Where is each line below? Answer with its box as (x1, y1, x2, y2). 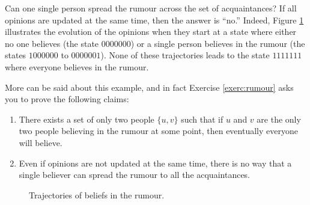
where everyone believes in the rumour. (5, 60, 149, 73)
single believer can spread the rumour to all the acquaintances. (19, 168, 251, 181)
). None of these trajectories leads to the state (100, 49, 270, 61)
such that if (181, 112, 223, 125)
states (5, 49, 26, 61)
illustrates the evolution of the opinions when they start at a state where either (5, 25, 297, 38)
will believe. (19, 136, 62, 148)
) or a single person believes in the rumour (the (130, 37, 305, 49)
